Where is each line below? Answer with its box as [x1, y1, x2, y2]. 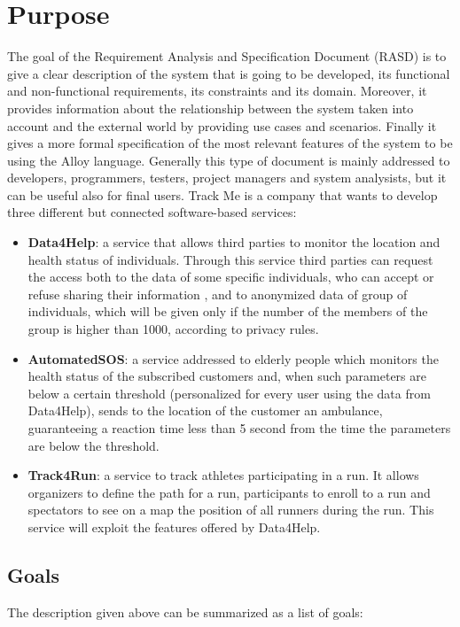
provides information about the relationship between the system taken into [7, 98, 414, 117]
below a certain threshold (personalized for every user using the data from [27, 383, 431, 402]
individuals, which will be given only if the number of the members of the [27, 302, 428, 321]
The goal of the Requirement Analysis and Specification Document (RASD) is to [7, 47, 447, 66]
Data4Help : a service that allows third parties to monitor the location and [27, 233, 441, 252]
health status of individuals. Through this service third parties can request [27, 250, 433, 268]
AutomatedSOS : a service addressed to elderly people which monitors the [27, 349, 439, 368]
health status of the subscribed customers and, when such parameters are [27, 367, 426, 385]
